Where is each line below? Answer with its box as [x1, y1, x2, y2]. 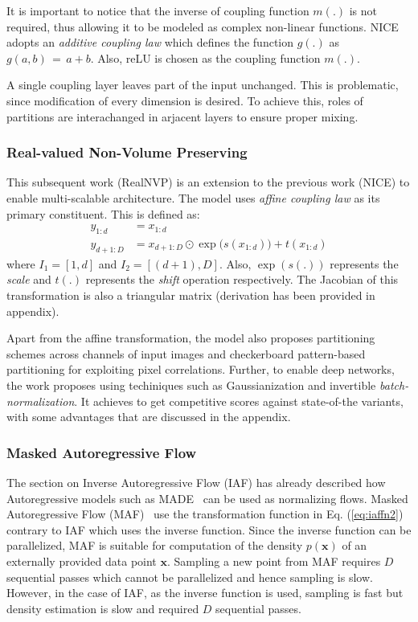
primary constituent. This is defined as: [6, 205, 200, 222]
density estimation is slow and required [6, 599, 199, 616]
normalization [6, 392, 75, 409]
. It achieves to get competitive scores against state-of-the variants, [74, 392, 404, 409]
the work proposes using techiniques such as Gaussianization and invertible [6, 376, 376, 393]
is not [349, 2, 377, 18]
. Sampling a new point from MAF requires [166, 552, 381, 569]
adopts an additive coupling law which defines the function [6, 34, 294, 51]
